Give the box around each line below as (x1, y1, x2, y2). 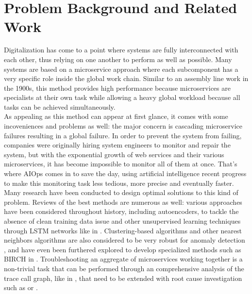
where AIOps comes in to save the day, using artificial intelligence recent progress (4, 168, 247, 179)
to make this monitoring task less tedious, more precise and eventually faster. (4, 178, 234, 188)
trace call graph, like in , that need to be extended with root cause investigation (4, 273, 242, 283)
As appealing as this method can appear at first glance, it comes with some (4, 111, 228, 121)
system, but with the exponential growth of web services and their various (4, 149, 224, 159)
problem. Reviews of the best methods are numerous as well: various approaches (4, 196, 242, 207)
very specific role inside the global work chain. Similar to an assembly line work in (4, 73, 249, 83)
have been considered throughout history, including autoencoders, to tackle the (4, 206, 239, 216)
